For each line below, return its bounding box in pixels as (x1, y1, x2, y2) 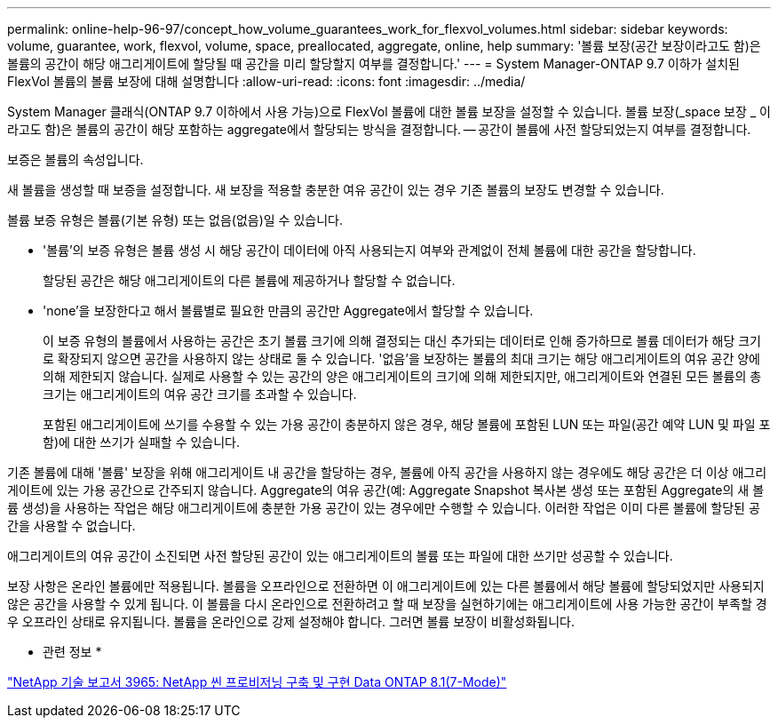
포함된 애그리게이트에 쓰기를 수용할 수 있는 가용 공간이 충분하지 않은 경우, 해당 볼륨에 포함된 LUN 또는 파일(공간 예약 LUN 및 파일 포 (43, 417, 771, 432)
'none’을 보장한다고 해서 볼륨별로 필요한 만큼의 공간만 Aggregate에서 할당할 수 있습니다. (43, 303, 534, 318)
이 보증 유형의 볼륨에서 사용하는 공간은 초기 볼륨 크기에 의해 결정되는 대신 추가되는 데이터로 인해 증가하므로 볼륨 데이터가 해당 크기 (43, 333, 761, 348)
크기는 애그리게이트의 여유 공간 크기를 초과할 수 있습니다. (43, 386, 357, 402)
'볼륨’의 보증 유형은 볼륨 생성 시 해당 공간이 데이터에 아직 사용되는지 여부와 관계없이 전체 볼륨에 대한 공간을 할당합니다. (43, 243, 696, 258)
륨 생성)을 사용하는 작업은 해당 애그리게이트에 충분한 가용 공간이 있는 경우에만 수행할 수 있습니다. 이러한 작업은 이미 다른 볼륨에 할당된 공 (7, 500, 760, 515)
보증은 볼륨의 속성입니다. (7, 152, 144, 167)
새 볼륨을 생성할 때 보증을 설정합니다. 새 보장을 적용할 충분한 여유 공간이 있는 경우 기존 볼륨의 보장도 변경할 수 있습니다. (7, 182, 664, 197)
